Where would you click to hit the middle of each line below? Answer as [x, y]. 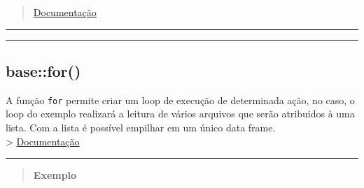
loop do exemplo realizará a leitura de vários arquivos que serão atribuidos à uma [180, 114]
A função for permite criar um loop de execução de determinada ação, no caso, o [180, 100]
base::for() [43, 70]
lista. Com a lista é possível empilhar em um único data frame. [141, 128]
